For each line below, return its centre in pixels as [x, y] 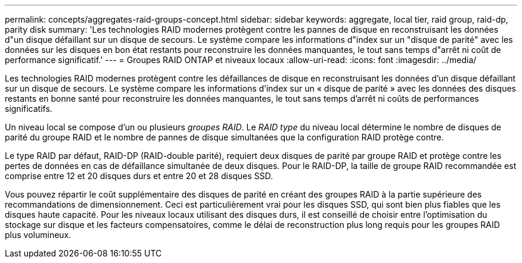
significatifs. [29, 109]
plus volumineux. [38, 235]
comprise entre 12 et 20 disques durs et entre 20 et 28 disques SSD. [139, 176]
